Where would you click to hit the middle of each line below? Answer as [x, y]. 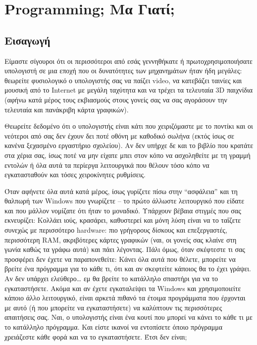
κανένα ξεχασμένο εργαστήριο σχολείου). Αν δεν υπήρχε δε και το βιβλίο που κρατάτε [129, 145]
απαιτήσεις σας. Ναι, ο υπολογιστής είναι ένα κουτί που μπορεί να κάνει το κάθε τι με [128, 317]
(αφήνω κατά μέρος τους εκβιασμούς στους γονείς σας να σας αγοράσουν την [116, 99]
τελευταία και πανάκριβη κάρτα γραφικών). [67, 109]
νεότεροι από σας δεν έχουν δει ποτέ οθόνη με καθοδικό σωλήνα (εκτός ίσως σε [119, 135]
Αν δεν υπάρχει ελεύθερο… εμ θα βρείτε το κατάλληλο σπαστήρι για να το [111, 278]
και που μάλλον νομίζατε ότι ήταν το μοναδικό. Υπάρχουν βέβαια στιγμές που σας [123, 210]
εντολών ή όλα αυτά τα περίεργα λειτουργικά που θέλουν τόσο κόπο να [107, 165]
